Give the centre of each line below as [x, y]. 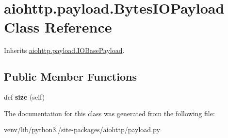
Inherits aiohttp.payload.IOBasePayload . [64, 50]
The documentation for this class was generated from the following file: [109, 113]
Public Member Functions [70, 77]
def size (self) [24, 97]
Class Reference [58, 27]
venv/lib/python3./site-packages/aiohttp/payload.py [82, 129]
